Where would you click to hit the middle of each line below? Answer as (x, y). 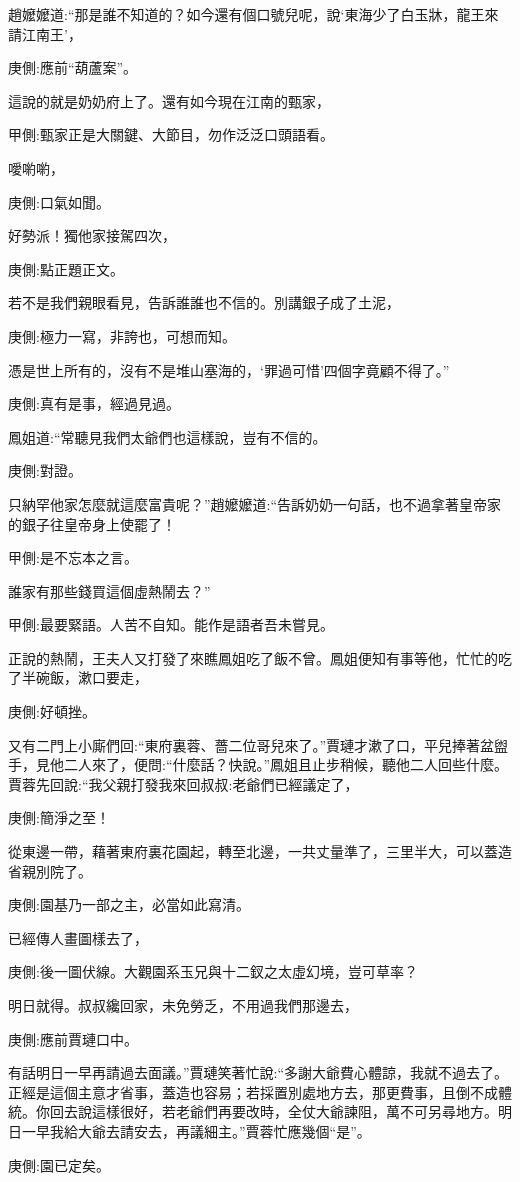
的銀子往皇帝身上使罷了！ (92, 523)
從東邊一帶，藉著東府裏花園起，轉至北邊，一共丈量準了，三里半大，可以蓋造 (260, 851)
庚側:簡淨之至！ (59, 817)
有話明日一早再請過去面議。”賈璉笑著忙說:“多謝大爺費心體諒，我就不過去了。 (258, 1072)
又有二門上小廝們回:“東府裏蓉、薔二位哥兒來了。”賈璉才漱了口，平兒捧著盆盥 (258, 744)
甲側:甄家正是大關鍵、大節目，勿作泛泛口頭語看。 (171, 134)
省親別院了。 (50, 870)
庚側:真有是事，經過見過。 (94, 403)
